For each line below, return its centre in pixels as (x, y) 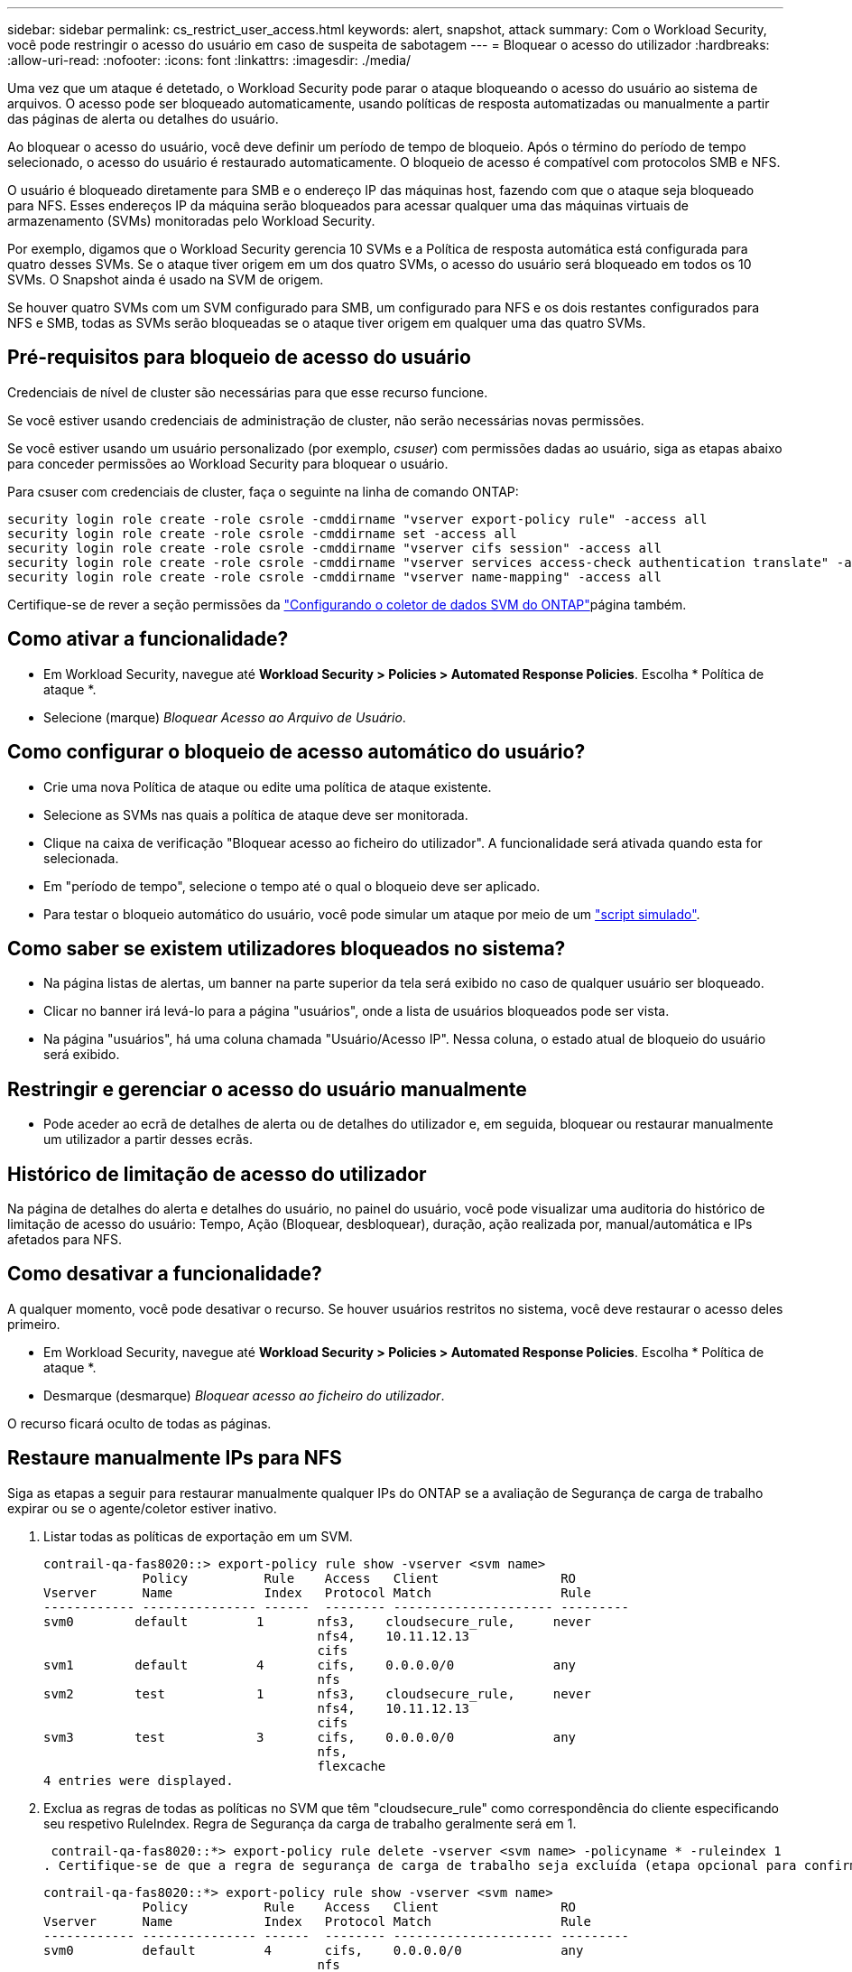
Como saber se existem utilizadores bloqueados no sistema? (287, 948)
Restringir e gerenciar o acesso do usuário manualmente (267, 1089)
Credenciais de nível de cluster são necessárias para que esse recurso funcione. (248, 392)
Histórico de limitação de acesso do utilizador (217, 1174)
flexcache (352, 1766)
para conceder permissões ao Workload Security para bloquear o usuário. (228, 463)
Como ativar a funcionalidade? (148, 639)
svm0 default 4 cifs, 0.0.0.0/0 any (314, 1950)
